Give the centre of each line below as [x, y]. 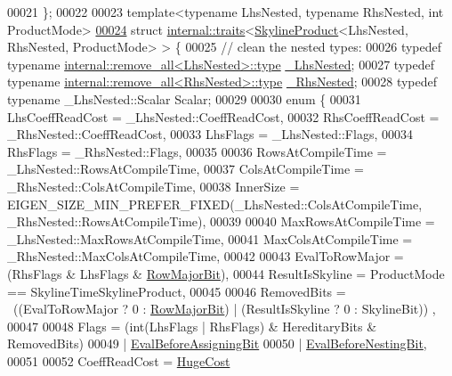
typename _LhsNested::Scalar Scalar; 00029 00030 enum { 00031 [184, 98]
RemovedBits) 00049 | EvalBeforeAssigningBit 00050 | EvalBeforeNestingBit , [217, 343]
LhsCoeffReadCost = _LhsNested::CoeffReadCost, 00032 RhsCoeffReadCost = [223, 116]
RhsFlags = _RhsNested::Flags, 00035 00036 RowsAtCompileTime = [197, 151]
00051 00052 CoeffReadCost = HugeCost [119, 360]
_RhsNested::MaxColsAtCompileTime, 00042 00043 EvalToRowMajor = [206, 256]
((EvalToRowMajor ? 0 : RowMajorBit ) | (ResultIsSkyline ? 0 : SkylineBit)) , [224, 309]
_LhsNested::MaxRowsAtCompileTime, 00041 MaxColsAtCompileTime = [210, 238]
